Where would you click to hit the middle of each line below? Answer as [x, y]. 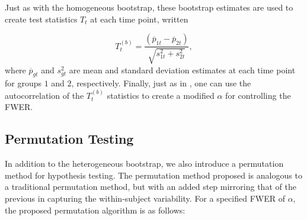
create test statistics [41, 19]
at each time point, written [139, 19]
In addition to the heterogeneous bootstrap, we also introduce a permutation [144, 164]
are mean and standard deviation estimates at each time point [182, 69]
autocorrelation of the [44, 95]
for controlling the [258, 95]
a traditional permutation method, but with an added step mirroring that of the [151, 187]
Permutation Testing [69, 139]
